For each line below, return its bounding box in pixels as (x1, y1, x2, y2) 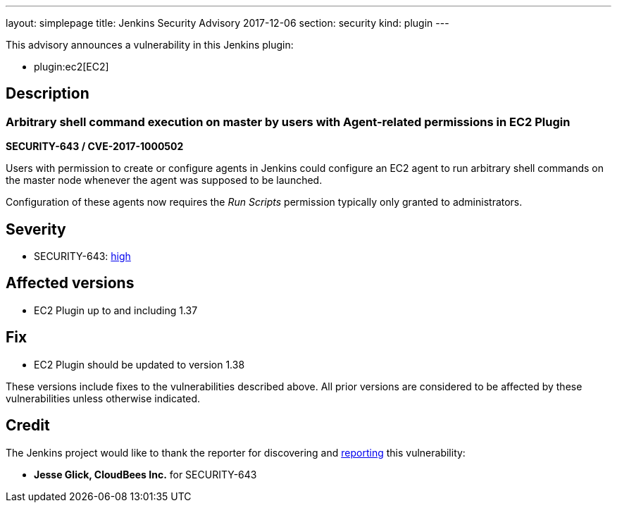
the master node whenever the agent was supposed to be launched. (6, 174, 323, 187)
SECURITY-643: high (34, 250, 131, 263)
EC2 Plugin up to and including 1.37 (34, 304, 198, 316)
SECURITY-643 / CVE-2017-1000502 (6, 140, 184, 153)
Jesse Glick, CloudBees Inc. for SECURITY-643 (34, 468, 257, 481)
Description (6, 85, 89, 103)
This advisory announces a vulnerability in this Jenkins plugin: (6, 39, 294, 51)
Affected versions (6, 274, 135, 292)
